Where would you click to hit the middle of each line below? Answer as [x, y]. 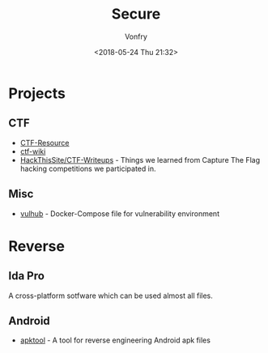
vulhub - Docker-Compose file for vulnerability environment [120, 213]
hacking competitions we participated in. [88, 168]
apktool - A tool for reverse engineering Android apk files [115, 340]
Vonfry [136, 36]
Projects [37, 93]
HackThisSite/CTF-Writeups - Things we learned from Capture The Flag [140, 159]
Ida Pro [26, 276]
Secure [136, 14]
